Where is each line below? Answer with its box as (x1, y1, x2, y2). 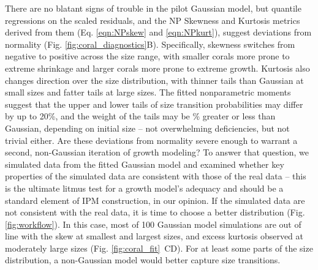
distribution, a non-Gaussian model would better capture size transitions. (5, 253, 281, 266)
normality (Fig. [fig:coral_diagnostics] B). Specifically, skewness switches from (5, 37, 295, 50)
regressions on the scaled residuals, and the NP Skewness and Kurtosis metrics (5, 13, 300, 26)
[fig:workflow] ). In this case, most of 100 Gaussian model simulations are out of (5, 217, 301, 230)
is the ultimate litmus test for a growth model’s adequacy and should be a (5, 181, 284, 194)
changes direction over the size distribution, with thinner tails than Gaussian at (5, 73, 304, 86)
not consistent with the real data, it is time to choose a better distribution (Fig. (5, 206, 305, 219)
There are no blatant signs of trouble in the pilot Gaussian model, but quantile (5, 2, 301, 14)
